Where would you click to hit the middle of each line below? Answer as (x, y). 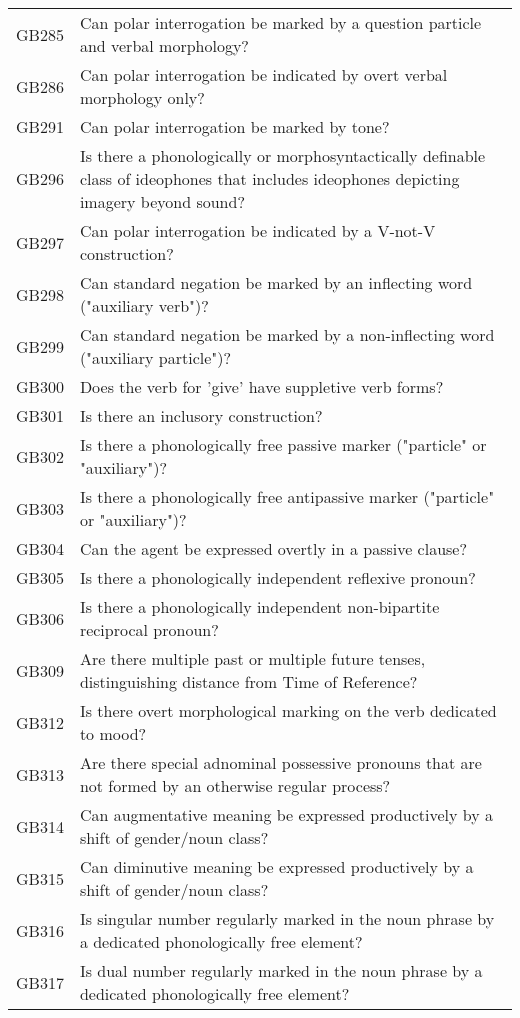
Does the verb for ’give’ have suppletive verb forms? (261, 386)
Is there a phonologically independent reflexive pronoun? (277, 577)
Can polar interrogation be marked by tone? (234, 126)
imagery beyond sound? (162, 201)
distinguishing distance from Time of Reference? (248, 681)
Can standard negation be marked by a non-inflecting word (287, 334)
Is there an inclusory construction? (201, 415)
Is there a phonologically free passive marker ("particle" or (283, 444)
